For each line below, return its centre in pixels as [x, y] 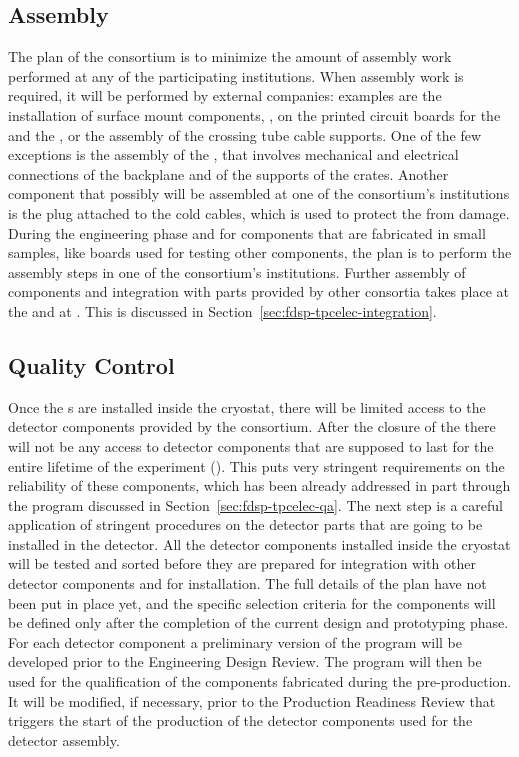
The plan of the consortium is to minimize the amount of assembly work [230, 56]
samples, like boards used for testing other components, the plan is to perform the [260, 252]
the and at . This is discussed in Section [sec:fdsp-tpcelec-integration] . [222, 310]
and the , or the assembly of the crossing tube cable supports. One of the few [245, 134]
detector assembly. [64, 739]
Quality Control [91, 364]
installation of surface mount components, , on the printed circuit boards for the [254, 114]
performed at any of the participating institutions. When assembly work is [236, 75]
